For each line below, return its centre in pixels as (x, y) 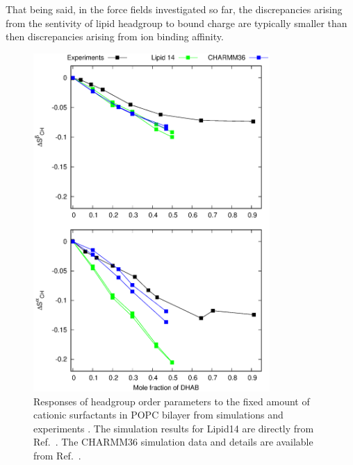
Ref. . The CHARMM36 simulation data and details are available (173, 442)
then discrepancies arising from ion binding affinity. (115, 36)
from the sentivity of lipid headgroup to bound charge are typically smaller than (176, 23)
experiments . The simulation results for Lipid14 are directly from (174, 428)
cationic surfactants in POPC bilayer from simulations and (158, 415)
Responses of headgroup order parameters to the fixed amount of (172, 401)
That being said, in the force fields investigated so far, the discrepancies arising (174, 9)
